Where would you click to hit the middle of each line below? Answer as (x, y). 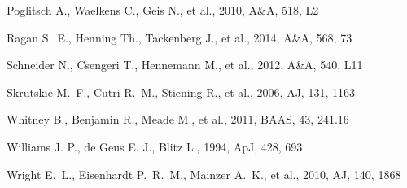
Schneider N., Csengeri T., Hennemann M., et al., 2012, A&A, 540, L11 (185, 65)
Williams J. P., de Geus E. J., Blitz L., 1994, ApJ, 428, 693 (155, 146)
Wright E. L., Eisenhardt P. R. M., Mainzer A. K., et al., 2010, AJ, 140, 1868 (204, 174)
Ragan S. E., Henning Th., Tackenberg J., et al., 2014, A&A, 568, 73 (179, 37)
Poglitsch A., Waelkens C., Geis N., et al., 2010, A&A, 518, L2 (163, 10)
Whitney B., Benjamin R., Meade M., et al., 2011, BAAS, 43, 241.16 (178, 119)
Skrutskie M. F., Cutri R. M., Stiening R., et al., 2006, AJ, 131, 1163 (181, 92)
